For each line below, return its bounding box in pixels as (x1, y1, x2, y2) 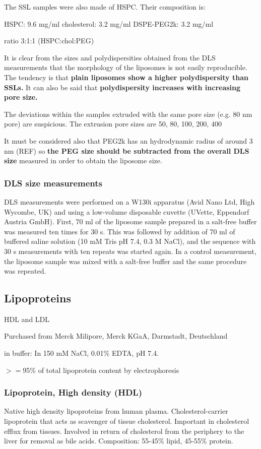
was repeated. (4, 266, 46, 276)
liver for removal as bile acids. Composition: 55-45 (4, 435, 158, 446)
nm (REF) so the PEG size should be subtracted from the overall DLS (4, 145, 249, 156)
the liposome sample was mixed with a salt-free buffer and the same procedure (4, 255, 247, 266)
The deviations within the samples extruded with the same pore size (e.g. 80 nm (4, 108, 252, 119)
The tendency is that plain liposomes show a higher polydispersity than (4, 72, 248, 82)
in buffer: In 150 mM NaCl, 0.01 (4, 348, 104, 358)
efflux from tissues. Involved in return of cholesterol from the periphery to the (4, 425, 244, 436)
